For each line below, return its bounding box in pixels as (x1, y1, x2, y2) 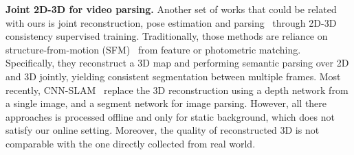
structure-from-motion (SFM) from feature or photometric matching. (5, 42, 301, 56)
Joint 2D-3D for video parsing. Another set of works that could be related (5, 2, 337, 16)
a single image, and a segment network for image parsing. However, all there (5, 96, 327, 110)
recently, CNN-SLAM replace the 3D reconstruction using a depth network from (5, 82, 349, 97)
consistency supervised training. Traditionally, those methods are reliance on (5, 29, 328, 43)
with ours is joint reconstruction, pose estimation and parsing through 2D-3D (5, 15, 337, 29)
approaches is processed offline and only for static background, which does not (5, 109, 335, 123)
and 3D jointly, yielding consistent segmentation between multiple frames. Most (5, 69, 341, 83)
